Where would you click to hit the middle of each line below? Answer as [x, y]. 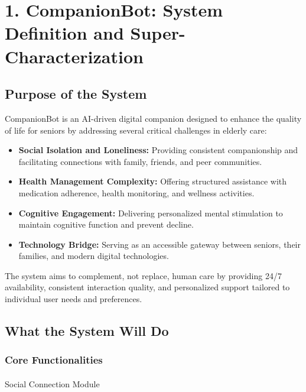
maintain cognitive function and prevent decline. [106, 224]
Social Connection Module [52, 383]
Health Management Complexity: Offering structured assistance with [153, 181]
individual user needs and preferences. [74, 299]
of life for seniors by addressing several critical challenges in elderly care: [136, 130]
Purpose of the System [76, 94]
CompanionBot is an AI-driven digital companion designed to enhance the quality [153, 118]
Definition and [64, 33]
